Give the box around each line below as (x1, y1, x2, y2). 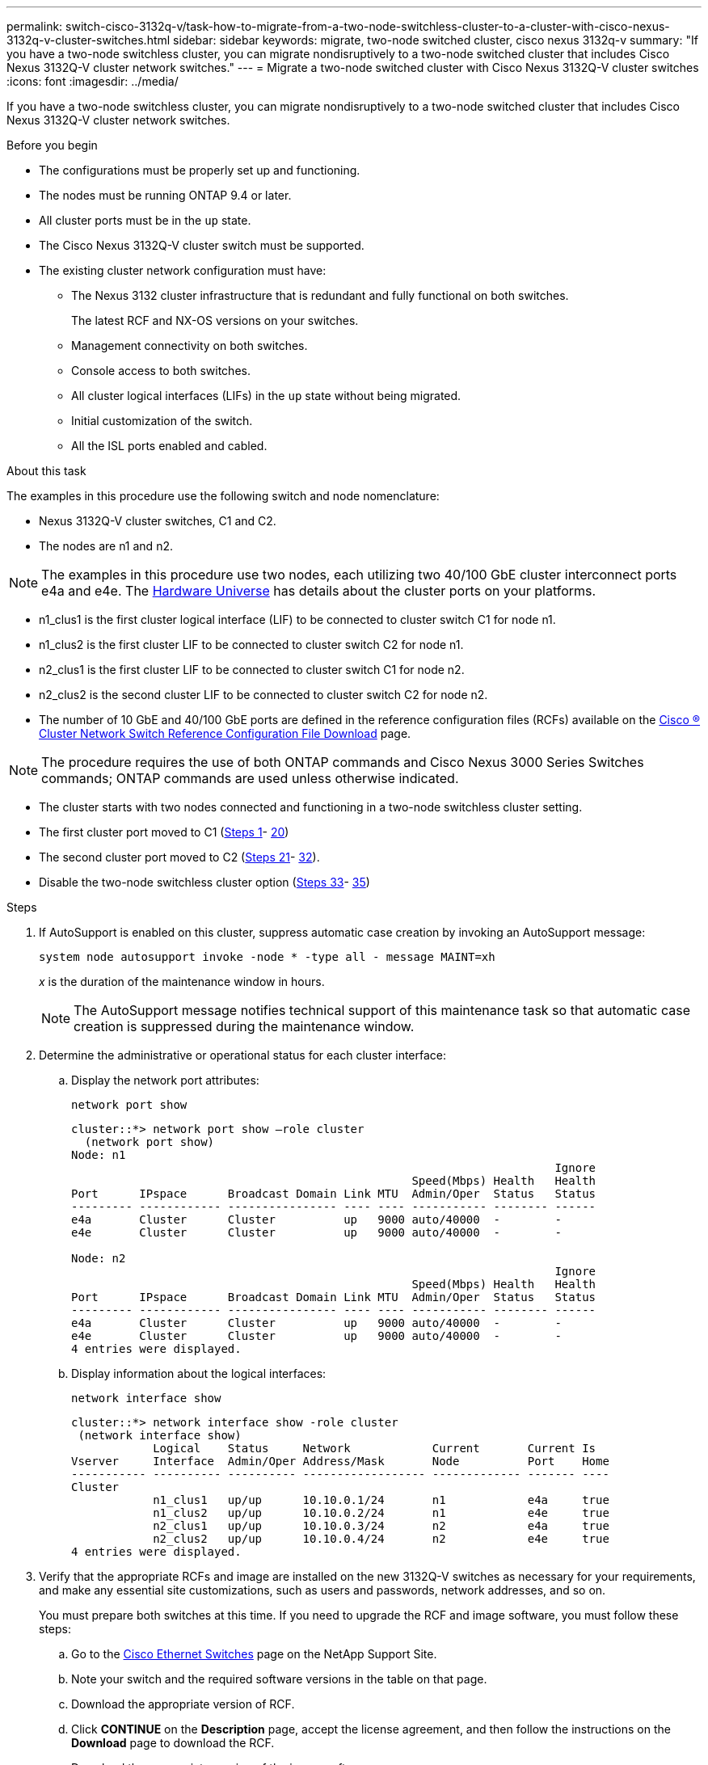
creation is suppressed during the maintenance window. (74, 1018, 415, 1034)
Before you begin (6, 138, 98, 152)
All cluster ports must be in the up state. (39, 213, 251, 227)
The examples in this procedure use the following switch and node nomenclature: (6, 489, 440, 503)
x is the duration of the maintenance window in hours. (39, 975, 325, 988)
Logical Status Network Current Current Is (153, 1442, 596, 1455)
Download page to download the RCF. (71, 1736, 275, 1750)
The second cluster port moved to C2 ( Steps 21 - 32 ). (39, 850, 320, 864)
